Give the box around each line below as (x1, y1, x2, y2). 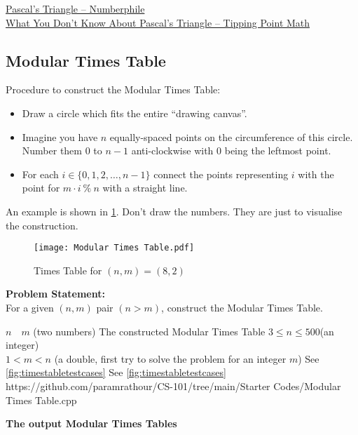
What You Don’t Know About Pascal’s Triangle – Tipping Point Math (6, 15, 310, 29)
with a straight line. (102, 180, 188, 195)
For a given (6, 300, 54, 314)
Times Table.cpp (6, 392, 77, 407)
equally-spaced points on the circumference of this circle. (109, 129, 353, 144)
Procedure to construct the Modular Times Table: (6, 82, 221, 97)
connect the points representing (153, 166, 289, 181)
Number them (22, 143, 83, 158)
